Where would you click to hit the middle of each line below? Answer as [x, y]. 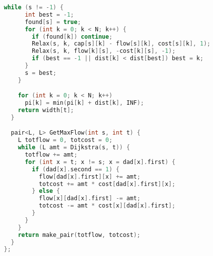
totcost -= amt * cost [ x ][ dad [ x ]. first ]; [107, 206]
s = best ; [41, 73]
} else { [46, 191]
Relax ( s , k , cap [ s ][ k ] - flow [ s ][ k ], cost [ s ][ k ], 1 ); [121, 44]
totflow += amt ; [51, 155]
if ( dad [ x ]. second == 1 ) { [76, 169]
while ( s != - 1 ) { [34, 7]
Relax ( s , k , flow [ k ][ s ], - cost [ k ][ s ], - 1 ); [104, 51]
